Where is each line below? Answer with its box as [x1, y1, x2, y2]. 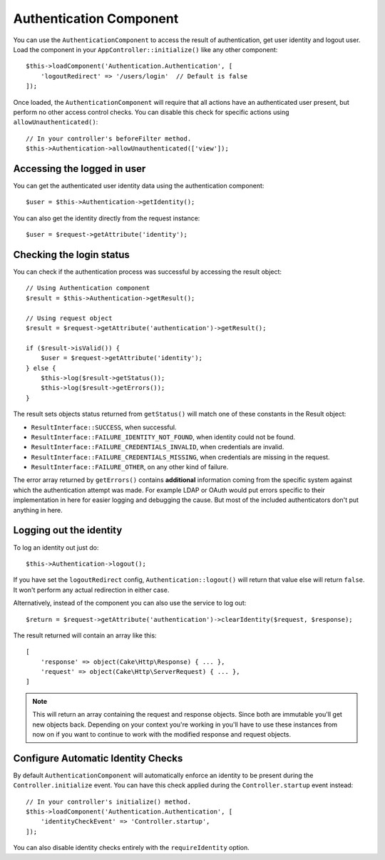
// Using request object [26, 314, 113, 322]
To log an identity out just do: [13, 543, 99, 552]
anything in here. [13, 506, 63, 514]
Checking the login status [13, 248, 130, 260]
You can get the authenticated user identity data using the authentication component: [13, 181, 265, 190]
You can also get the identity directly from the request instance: [13, 214, 200, 222]
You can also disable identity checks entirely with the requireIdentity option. [13, 844, 250, 852]
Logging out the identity [13, 524, 123, 536]
